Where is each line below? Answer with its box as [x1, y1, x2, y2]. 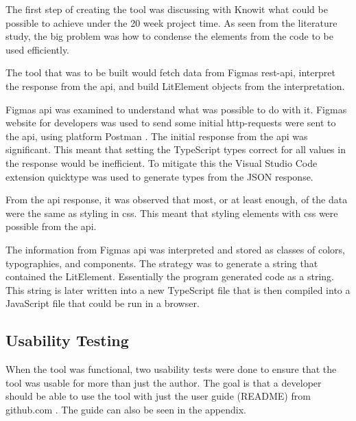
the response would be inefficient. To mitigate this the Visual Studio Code [5, 155, 318, 170]
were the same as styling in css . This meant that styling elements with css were [5, 205, 338, 220]
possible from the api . [5, 219, 97, 234]
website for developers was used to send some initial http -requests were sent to [5, 115, 336, 130]
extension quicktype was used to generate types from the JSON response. [5, 169, 313, 183]
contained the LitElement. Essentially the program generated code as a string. [5, 269, 334, 284]
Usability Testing [5, 330, 129, 351]
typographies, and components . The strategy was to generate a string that [5, 255, 318, 270]
